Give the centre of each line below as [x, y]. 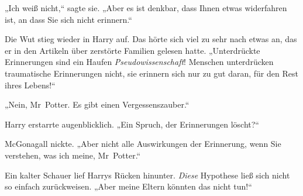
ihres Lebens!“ [30, 85]
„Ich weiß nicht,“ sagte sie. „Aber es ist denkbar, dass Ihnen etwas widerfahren [146, 8]
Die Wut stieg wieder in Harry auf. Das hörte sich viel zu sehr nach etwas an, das [151, 39]
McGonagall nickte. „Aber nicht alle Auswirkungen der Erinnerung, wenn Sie [143, 144]
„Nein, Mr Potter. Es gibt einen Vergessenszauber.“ [97, 104]
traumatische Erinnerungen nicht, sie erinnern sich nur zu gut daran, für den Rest [151, 73]
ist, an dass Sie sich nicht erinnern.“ [68, 19]
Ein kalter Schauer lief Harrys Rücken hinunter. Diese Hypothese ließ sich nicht [147, 175]
